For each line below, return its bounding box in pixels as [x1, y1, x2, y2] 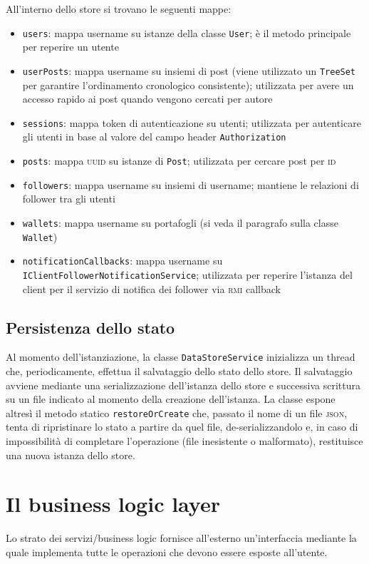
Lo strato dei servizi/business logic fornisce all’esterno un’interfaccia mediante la [6, 530, 357, 545]
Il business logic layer [6, 489, 221, 518]
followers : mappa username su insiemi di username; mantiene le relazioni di [22, 177, 359, 192]
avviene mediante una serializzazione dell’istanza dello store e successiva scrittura [6, 377, 361, 392]
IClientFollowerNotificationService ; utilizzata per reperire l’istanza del [22, 267, 353, 282]
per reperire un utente [22, 39, 119, 54]
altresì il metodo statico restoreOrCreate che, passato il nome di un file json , [6, 405, 348, 420]
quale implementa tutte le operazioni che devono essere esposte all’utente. [6, 544, 328, 559]
